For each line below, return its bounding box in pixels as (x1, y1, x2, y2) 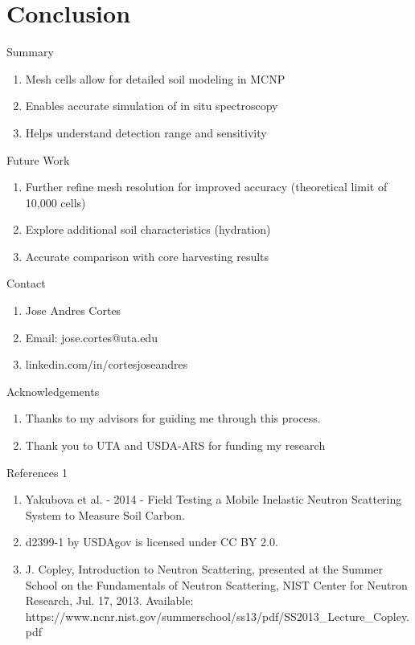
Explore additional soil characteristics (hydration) (25, 221, 271, 238)
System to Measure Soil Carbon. (25, 506, 185, 523)
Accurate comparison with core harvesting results (25, 247, 269, 264)
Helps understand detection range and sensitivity (25, 124, 267, 141)
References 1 (6, 463, 68, 480)
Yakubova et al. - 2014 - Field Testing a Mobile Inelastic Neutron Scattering (25, 491, 402, 508)
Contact (6, 275, 46, 292)
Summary (6, 43, 54, 60)
